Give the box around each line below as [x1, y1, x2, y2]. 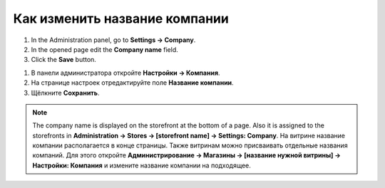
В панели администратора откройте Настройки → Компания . [31, 68, 220, 77]
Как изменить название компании [13, 11, 230, 26]
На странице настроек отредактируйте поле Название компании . [31, 78, 235, 87]
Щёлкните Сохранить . [31, 88, 100, 97]
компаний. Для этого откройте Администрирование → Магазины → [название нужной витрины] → [32, 151, 342, 160]
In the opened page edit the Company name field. [31, 45, 178, 53]
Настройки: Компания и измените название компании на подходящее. [32, 161, 251, 169]
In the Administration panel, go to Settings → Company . [31, 36, 196, 44]
